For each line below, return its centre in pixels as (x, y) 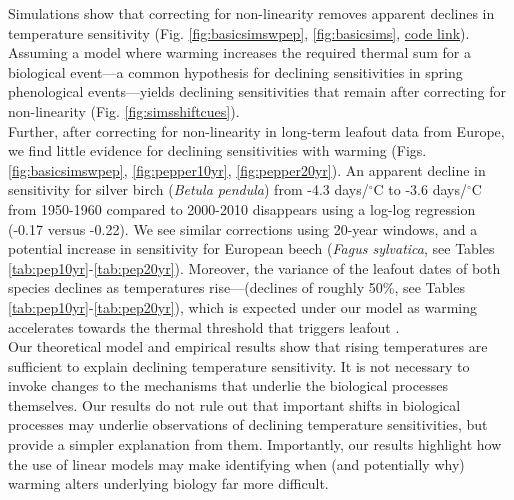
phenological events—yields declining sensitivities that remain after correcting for (257, 91)
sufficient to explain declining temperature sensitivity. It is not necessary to (239, 365)
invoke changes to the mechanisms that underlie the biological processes (228, 385)
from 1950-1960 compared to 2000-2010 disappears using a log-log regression (242, 208)
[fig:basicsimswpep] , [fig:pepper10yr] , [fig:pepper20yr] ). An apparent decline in (247, 169)
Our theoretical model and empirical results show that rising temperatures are (248, 346)
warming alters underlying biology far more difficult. (168, 483)
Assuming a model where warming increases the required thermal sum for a (240, 52)
